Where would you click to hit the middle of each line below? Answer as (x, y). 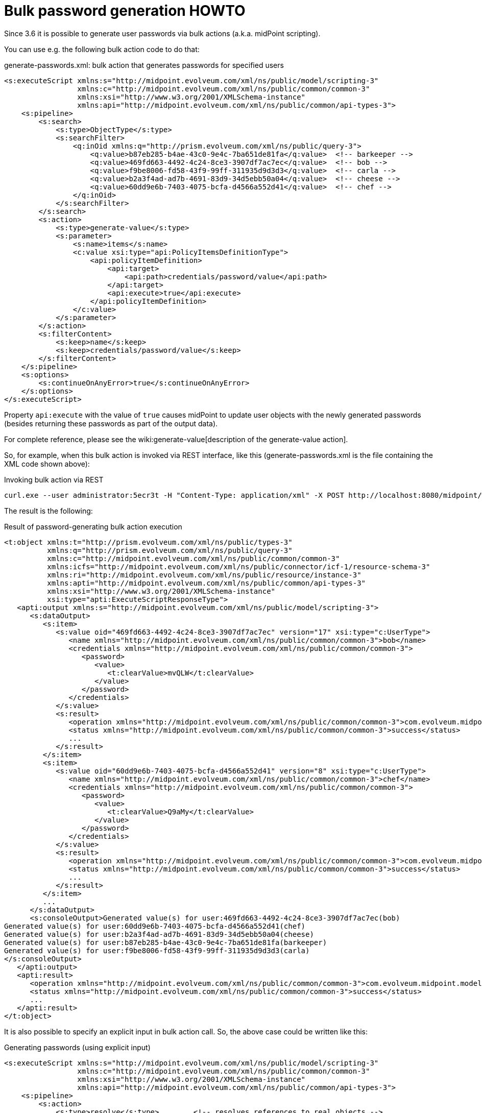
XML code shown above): (47, 464)
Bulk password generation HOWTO (125, 11)
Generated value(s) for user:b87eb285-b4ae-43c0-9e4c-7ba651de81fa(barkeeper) (166, 942)
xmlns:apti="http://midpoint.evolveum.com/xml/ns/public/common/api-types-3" (207, 583)
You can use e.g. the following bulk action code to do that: (102, 49)
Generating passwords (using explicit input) (77, 1047)
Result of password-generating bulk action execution (93, 526)
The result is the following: (49, 511)
